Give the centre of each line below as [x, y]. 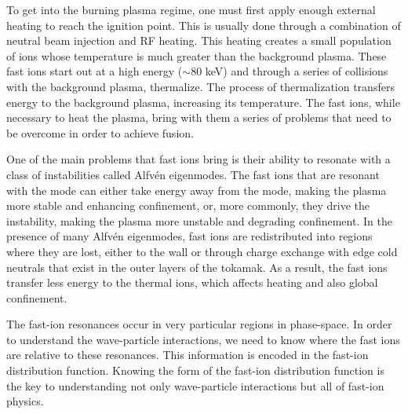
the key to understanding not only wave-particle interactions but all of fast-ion [195, 385]
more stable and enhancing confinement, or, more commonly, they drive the [188, 205]
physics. [25, 401]
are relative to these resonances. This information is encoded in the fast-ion [188, 355]
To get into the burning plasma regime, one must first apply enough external [191, 9]
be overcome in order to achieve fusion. [100, 132]
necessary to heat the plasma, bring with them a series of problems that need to [199, 117]
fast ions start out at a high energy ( [95, 71]
